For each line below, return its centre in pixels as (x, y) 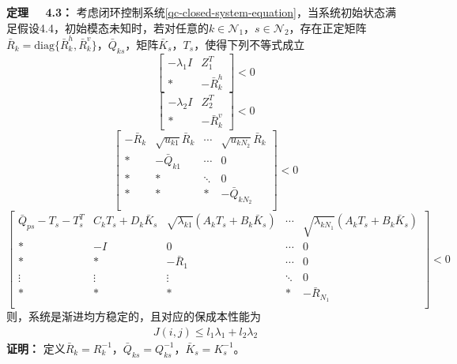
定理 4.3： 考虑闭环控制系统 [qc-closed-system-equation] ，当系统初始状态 (196, 12)
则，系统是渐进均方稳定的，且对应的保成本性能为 (134, 316)
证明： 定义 (36, 348)
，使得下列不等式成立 (249, 44)
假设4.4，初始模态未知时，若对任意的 (113, 27)
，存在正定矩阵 (328, 27)
